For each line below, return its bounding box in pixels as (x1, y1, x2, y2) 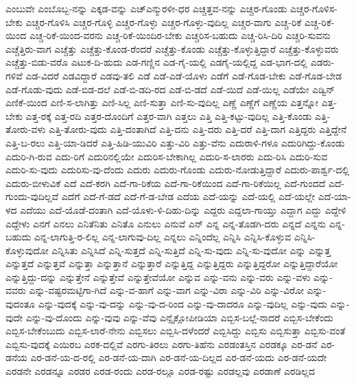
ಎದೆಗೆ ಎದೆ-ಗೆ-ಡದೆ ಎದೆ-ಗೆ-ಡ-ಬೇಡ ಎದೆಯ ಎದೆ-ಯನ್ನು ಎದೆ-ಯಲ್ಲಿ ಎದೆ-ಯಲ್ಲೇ (61, 189, 316, 203)
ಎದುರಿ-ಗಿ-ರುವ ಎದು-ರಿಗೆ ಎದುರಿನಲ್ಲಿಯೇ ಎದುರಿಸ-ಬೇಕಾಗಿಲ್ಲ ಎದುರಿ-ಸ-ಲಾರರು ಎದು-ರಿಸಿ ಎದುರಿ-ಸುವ (5, 149, 328, 163)
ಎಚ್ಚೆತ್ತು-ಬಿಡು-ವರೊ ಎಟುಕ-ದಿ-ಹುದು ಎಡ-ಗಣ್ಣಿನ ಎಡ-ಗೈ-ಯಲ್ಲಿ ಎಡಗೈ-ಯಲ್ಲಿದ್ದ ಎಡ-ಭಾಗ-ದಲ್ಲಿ (5, 55, 308, 69)
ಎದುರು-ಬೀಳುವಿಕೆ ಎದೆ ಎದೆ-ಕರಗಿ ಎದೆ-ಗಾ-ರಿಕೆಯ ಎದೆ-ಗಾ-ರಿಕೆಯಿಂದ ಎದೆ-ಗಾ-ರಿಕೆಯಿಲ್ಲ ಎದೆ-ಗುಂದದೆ (5, 175, 326, 190)
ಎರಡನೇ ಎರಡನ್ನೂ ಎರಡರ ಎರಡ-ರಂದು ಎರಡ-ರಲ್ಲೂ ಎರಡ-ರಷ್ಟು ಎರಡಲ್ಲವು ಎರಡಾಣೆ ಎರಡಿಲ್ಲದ (5, 364, 316, 378)
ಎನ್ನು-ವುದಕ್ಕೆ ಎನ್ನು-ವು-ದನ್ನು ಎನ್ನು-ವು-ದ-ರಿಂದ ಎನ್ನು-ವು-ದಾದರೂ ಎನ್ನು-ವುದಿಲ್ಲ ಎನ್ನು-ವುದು (38, 297, 327, 311)
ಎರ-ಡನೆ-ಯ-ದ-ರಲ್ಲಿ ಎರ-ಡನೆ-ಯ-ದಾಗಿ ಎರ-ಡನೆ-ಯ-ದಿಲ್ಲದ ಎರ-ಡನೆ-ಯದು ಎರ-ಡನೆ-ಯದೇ (30, 350, 327, 365)
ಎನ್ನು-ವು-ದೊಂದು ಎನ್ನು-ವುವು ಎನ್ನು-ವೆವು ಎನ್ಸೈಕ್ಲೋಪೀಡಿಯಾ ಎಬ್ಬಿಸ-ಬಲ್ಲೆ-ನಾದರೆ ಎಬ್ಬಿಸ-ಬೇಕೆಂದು (25, 310, 333, 324)
